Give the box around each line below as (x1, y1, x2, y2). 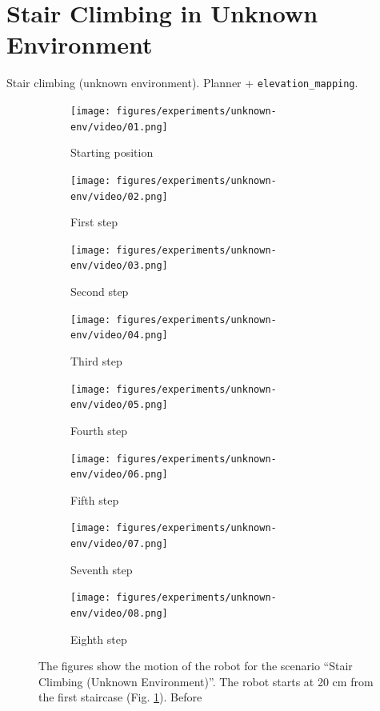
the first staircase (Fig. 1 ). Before (38, 689, 202, 705)
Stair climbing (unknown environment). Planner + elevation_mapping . (6, 74, 358, 91)
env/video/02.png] (70, 190, 168, 202)
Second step (70, 283, 129, 300)
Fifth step (70, 491, 119, 508)
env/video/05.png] (70, 399, 168, 411)
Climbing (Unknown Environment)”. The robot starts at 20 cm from (38, 673, 374, 689)
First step (70, 214, 118, 230)
